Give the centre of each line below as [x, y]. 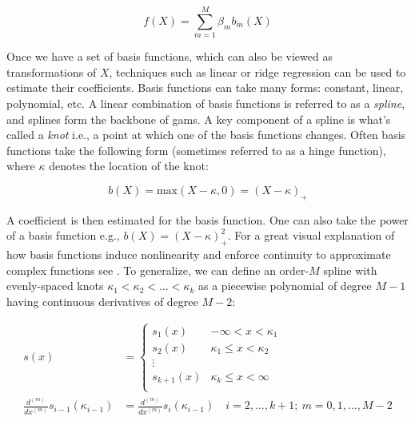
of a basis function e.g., [63, 235]
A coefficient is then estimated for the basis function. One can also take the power [207, 219]
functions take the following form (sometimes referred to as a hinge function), [196, 150]
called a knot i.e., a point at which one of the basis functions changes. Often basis [206, 135]
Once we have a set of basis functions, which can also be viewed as [170, 56]
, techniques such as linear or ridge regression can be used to [257, 71]
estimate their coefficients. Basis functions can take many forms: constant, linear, [205, 87]
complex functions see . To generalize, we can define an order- [158, 270]
